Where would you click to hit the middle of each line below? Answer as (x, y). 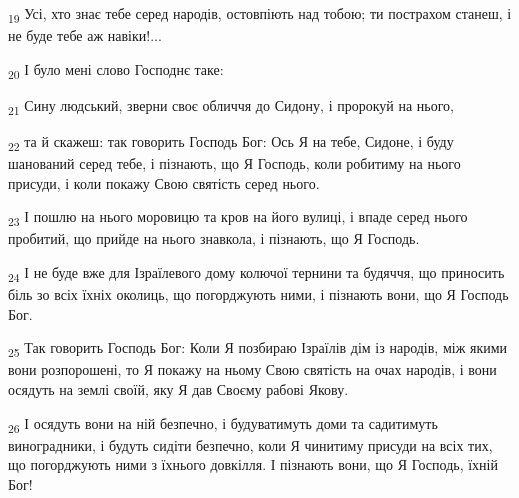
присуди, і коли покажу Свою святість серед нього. (164, 182)
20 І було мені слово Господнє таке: (116, 70)
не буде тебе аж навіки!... (85, 35)
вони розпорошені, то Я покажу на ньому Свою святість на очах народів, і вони (252, 369)
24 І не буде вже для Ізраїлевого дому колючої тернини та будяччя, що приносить (256, 273)
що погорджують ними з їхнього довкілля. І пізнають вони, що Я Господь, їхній (253, 464)
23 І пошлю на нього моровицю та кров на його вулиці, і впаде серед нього (238, 218)
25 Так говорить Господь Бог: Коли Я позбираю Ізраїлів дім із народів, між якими (258, 349)
